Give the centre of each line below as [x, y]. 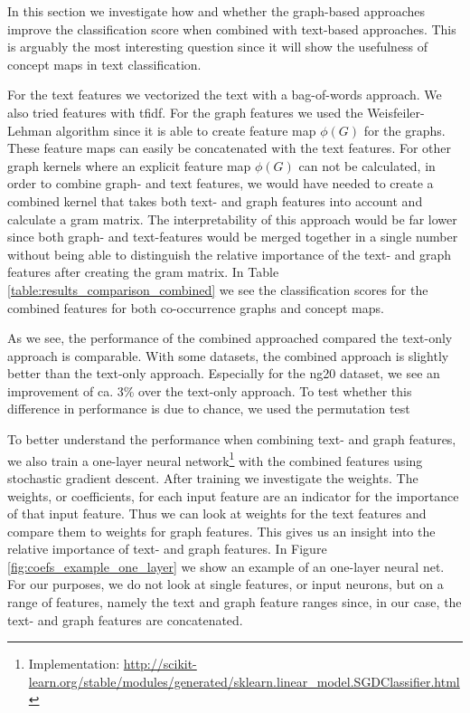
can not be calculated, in [367, 165]
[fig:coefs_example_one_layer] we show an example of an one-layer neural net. [226, 566]
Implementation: [74, 664]
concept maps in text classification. [104, 64]
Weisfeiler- [396, 112]
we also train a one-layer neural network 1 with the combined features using [215, 459]
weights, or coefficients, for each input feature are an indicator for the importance [233, 495]
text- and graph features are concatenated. [125, 619]
